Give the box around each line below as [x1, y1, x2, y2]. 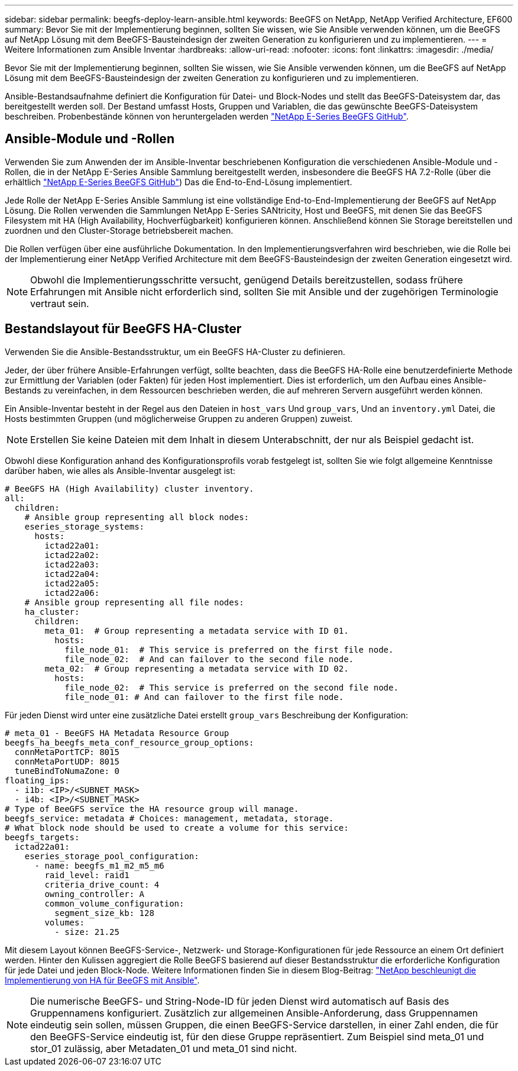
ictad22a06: [44, 588, 100, 598]
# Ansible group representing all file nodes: [24, 597, 244, 607]
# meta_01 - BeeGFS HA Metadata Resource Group [5, 728, 229, 738]
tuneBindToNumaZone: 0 [14, 766, 119, 776]
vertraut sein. [30, 297, 89, 309]
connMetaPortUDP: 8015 [14, 756, 119, 766]
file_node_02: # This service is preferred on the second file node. [64, 682, 399, 692]
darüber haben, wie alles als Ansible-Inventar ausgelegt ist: [5, 465, 235, 476]
